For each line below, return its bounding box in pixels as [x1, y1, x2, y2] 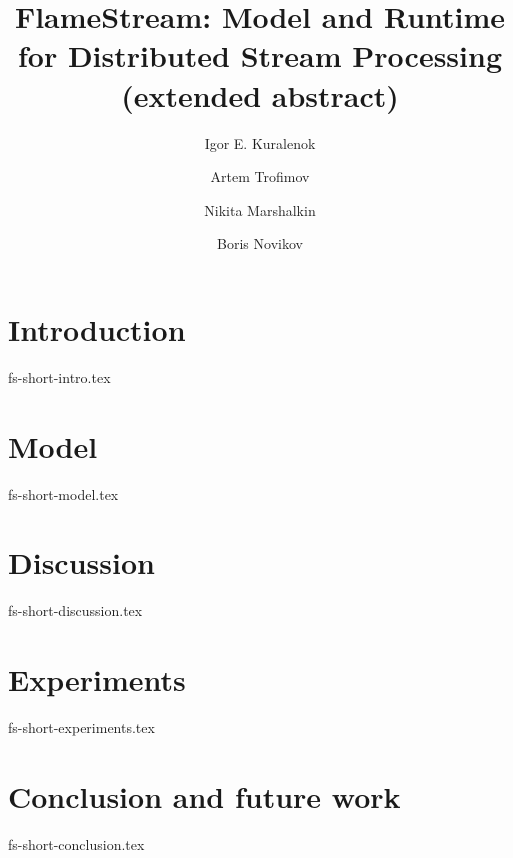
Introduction [8, 308, 186, 349]
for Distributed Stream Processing [18, 35, 502, 76]
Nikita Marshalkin [204, 199, 316, 220]
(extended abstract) [121, 74, 399, 115]
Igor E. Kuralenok [204, 132, 316, 153]
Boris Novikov [217, 233, 303, 254]
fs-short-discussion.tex [8, 600, 143, 621]
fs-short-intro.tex [8, 366, 111, 387]
